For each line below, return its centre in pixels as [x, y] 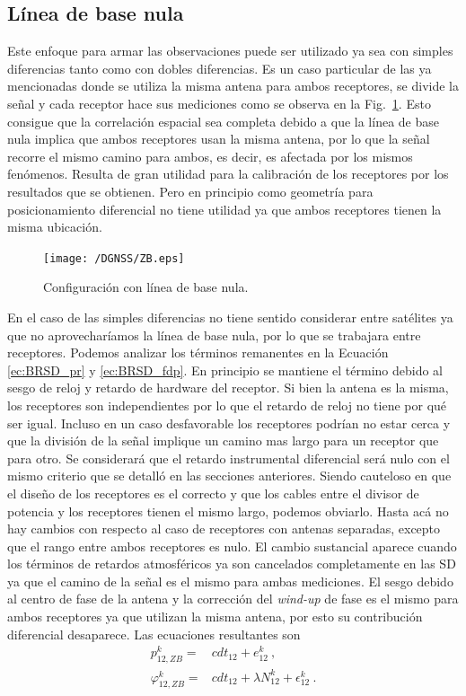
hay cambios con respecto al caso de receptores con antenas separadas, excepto [224, 529]
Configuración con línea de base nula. [146, 287]
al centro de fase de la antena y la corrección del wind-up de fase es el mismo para [233, 599]
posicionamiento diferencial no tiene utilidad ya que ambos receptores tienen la [224, 209]
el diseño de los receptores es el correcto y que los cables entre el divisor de [213, 493]
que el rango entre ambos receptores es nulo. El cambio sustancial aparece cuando [232, 546]
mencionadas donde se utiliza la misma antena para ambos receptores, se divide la [233, 86]
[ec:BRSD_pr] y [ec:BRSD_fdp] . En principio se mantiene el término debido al [225, 370]
